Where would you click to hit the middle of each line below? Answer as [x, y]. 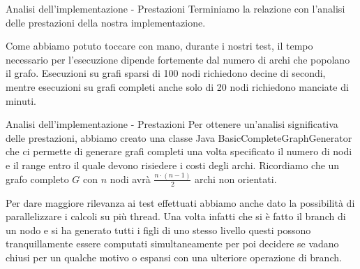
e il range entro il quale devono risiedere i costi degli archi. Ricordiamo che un [173, 165]
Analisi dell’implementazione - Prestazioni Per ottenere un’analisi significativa [172, 124]
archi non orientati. [235, 179]
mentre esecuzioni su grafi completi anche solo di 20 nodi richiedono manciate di [177, 86]
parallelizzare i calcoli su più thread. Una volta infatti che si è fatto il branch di [176, 216]
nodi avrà [130, 179]
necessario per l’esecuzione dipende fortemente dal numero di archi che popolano [178, 59]
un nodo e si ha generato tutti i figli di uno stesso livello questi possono [158, 230]
